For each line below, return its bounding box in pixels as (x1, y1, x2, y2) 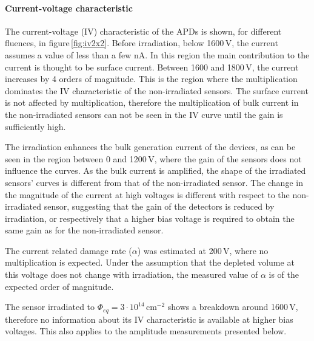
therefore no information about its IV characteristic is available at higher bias (5, 312, 293, 325)
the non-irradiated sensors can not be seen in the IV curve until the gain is (5, 108, 283, 120)
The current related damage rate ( (5, 244, 132, 257)
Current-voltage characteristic (5, 1, 133, 14)
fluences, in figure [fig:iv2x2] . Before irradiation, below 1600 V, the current (5, 36, 278, 49)
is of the (269, 268, 299, 281)
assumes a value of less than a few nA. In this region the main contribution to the (5, 48, 310, 61)
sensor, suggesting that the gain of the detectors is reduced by (44, 200, 275, 213)
